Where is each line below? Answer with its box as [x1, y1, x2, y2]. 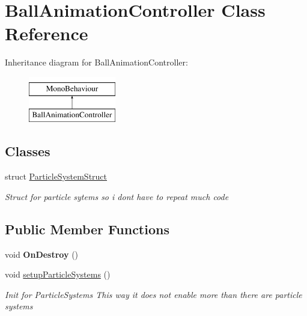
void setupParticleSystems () [5, 268, 111, 281]
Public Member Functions [5, 219, 169, 238]
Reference [5, 21, 88, 46]
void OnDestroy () [5, 248, 79, 260]
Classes [5, 142, 50, 160]
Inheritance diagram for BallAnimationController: [5, 56, 188, 68]
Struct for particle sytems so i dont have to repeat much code [5, 190, 229, 202]
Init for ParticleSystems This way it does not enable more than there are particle [5, 288, 302, 300]
